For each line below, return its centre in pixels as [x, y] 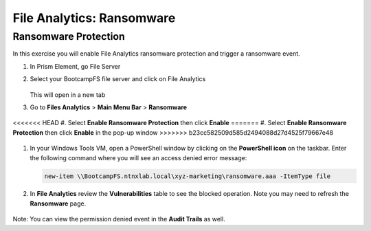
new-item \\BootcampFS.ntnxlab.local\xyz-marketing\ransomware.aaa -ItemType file [188, 176]
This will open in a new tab [68, 95]
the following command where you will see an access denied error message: [138, 157]
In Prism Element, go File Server [75, 66]
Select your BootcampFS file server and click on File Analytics [118, 79]
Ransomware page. [58, 203]
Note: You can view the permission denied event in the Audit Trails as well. [119, 219]
